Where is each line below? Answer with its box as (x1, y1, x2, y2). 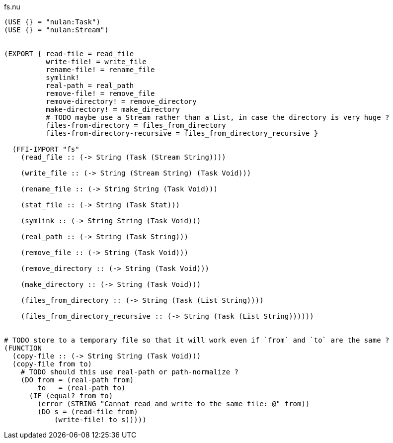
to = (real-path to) (37, 384, 126, 392)
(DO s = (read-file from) (37, 408, 138, 416)
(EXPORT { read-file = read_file (4, 50, 134, 58)
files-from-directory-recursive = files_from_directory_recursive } (46, 129, 318, 137)
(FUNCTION (4, 344, 42, 352)
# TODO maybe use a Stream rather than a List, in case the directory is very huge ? (46, 113, 390, 121)
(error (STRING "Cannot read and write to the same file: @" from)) (37, 400, 310, 408)
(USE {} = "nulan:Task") (4, 18, 100, 26)
